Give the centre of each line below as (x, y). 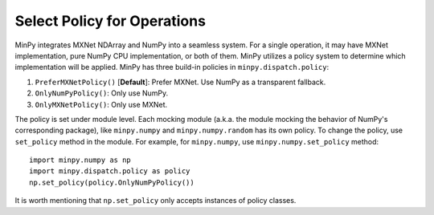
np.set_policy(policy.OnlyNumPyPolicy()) (112, 182)
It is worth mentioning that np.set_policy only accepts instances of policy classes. (156, 201)
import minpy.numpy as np (80, 160)
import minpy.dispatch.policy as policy (110, 171)
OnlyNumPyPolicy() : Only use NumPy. (102, 93)
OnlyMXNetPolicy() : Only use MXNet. (101, 104)
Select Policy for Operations (111, 21)
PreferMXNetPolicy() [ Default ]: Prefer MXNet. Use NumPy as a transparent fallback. (180, 82)
